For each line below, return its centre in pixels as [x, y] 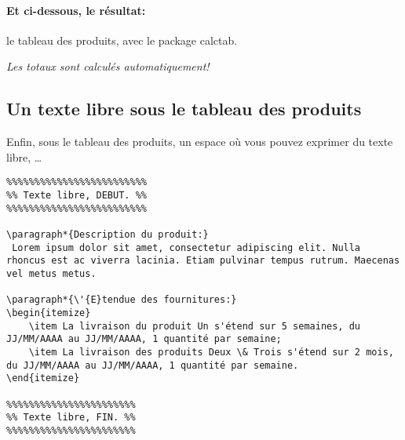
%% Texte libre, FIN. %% [71, 418]
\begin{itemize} [49, 313]
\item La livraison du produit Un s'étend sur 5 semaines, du [195, 326]
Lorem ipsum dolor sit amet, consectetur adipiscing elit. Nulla [186, 247]
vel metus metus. [51, 273]
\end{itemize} [43, 378]
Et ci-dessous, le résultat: [76, 10]
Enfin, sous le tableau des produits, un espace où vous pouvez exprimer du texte [200, 142]
